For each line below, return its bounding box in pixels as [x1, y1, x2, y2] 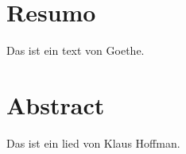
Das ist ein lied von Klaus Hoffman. [6, 134, 180, 151]
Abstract [6, 88, 105, 121]
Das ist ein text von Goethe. [6, 42, 145, 59]
